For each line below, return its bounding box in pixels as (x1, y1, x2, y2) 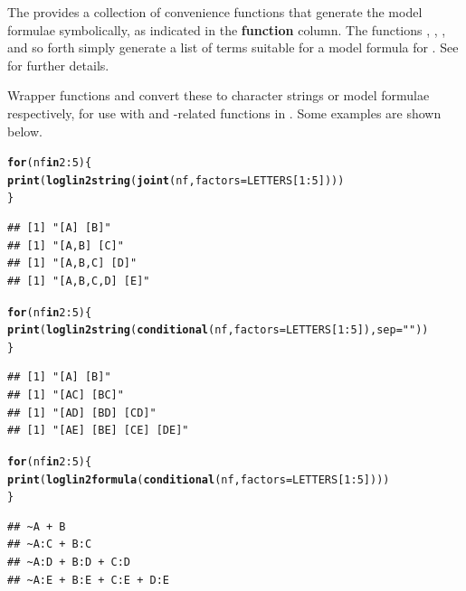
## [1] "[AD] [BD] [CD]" (7, 406, 157, 419)
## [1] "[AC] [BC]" (7, 389, 124, 402)
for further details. (7, 55, 109, 74)
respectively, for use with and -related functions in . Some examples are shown (7, 103, 442, 122)
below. (7, 121, 43, 140)
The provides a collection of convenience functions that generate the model (7, 3, 423, 21)
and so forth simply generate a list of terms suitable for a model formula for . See (7, 38, 459, 57)
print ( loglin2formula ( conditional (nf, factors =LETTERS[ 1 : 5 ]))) (7, 473, 390, 486)
